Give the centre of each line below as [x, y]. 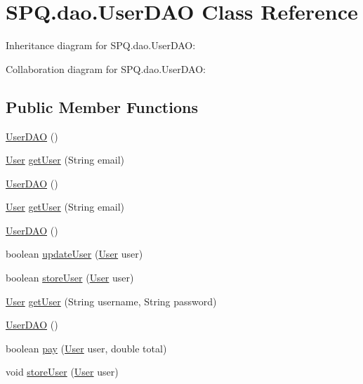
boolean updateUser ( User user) [74, 254]
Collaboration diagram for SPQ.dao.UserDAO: [106, 68]
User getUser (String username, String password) [111, 301]
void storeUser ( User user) [62, 372]
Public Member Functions [102, 106]
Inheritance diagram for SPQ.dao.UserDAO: [101, 45]
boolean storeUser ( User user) [70, 278]
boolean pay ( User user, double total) [86, 348]
